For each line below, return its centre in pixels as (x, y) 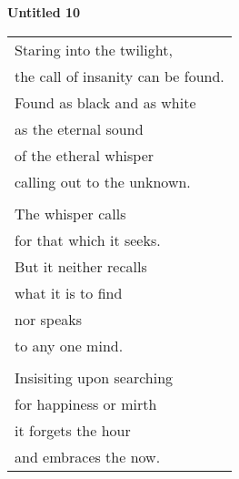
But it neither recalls (81, 266)
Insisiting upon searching (94, 377)
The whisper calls (70, 213)
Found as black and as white (105, 102)
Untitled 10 (44, 12)
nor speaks (49, 319)
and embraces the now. (88, 456)
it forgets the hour (73, 430)
